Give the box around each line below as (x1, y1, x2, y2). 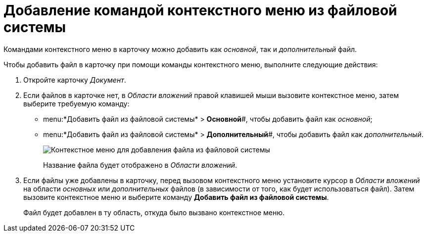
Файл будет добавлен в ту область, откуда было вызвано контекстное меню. (23, 208, 285, 217)
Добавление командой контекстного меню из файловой (3, 2, 397, 19)
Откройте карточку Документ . (23, 75, 126, 84)
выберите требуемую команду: (23, 99, 130, 108)
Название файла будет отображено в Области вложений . (43, 160, 237, 169)
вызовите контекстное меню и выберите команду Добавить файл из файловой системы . (23, 192, 329, 201)
